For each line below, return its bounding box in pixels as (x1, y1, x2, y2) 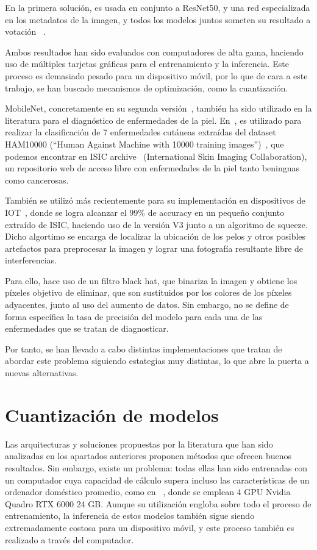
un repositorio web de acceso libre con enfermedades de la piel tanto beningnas (5, 162, 300, 174)
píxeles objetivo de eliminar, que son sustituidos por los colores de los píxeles (5, 286, 292, 299)
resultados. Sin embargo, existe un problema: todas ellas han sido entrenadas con (5, 461, 308, 474)
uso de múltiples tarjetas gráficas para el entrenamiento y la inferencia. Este (5, 57, 289, 70)
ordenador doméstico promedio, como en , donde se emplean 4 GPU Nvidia (5, 485, 291, 498)
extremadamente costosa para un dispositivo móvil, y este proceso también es (5, 521, 294, 534)
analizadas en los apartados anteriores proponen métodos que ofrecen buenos (5, 449, 292, 462)
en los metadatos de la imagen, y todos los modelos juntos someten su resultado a (5, 13, 311, 26)
